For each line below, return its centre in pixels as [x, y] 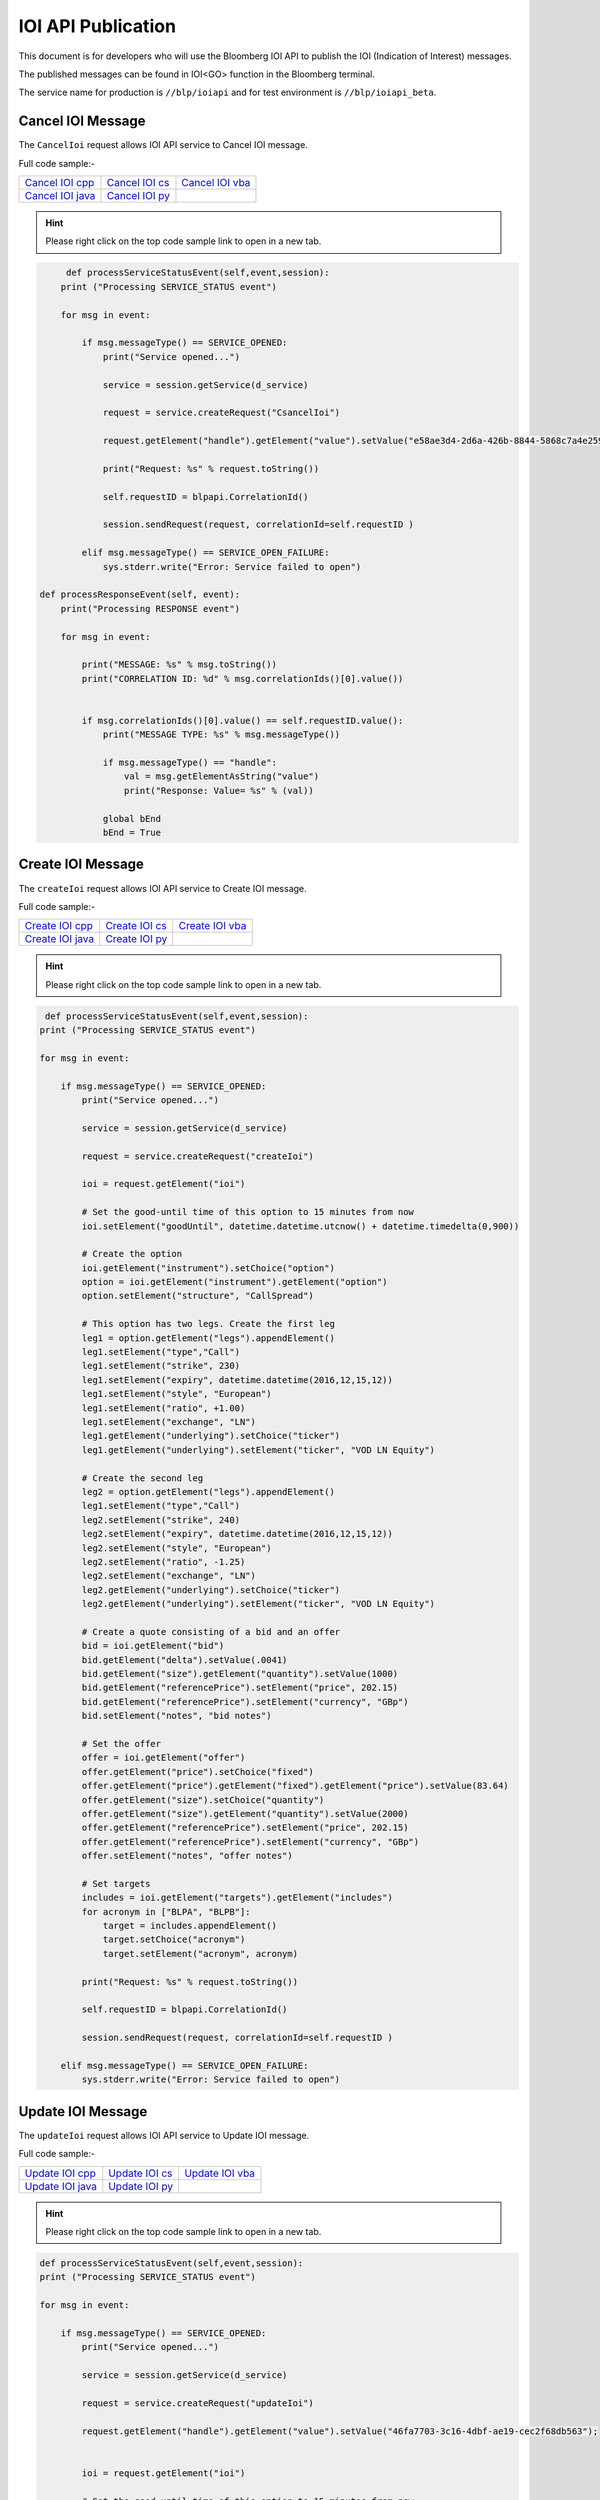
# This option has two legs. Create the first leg [208, 1324]
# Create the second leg [142, 1478]
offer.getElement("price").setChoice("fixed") [197, 1771]
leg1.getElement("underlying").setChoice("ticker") [211, 1436]
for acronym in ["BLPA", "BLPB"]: [166, 1911]
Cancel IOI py [138, 196]
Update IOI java [60, 2186]
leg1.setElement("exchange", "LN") [169, 1421]
